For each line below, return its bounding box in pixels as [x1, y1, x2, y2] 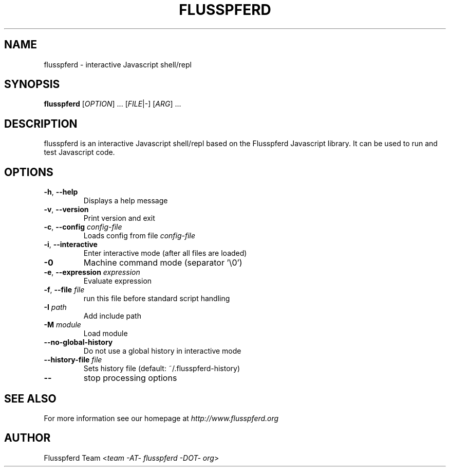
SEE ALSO [4, 392, 57, 405]
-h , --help [44, 187, 78, 197]
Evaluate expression [83, 276, 152, 286]
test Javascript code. [44, 148, 115, 157]
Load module [83, 329, 128, 338]
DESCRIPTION [4, 117, 78, 130]
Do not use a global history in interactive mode [83, 346, 241, 356]
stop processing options [83, 373, 177, 383]
